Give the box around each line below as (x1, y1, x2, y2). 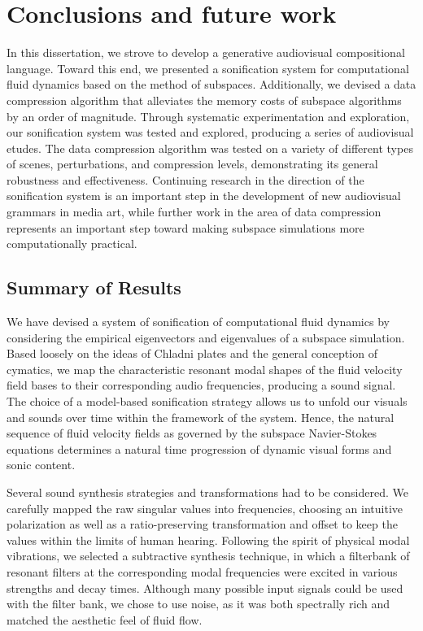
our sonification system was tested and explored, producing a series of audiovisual (7, 124, 414, 141)
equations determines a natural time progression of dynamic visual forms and (7, 440, 392, 457)
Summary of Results (7, 275, 181, 300)
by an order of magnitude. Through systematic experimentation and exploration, (7, 107, 410, 124)
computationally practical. (7, 235, 137, 252)
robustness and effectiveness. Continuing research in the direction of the (7, 171, 364, 188)
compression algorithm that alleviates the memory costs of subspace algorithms (7, 91, 402, 108)
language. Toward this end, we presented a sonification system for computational (7, 59, 409, 76)
